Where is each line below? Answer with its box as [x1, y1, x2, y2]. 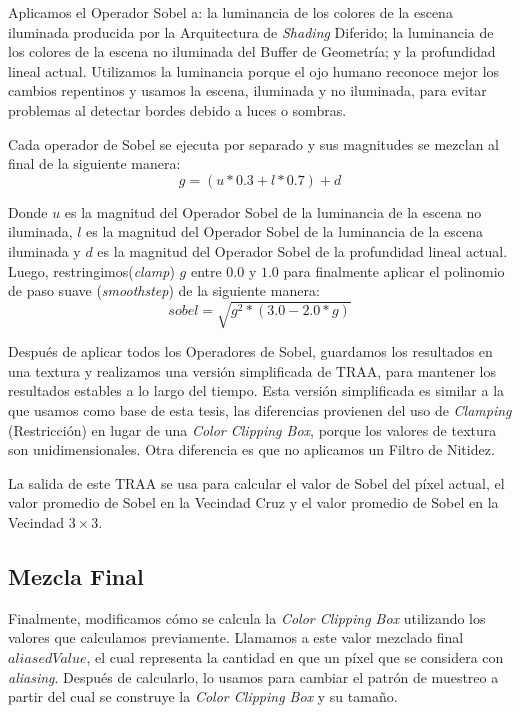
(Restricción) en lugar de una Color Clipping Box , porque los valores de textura [8, 419, 497, 440]
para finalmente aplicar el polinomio [283, 260, 505, 281]
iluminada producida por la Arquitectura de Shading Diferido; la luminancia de [8, 21, 494, 42]
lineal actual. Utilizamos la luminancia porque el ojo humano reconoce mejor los [8, 60, 500, 81]
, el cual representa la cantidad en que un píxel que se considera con [86, 647, 504, 667]
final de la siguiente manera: [8, 153, 181, 174]
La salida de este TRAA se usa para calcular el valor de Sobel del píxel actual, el [8, 472, 505, 493]
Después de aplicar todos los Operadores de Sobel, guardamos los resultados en [8, 341, 493, 362]
